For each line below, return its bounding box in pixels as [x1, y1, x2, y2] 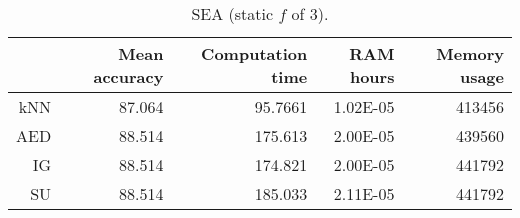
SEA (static [191, 2, 274, 25]
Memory [436, 42, 504, 65]
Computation [201, 42, 308, 65]
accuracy [93, 65, 164, 88]
